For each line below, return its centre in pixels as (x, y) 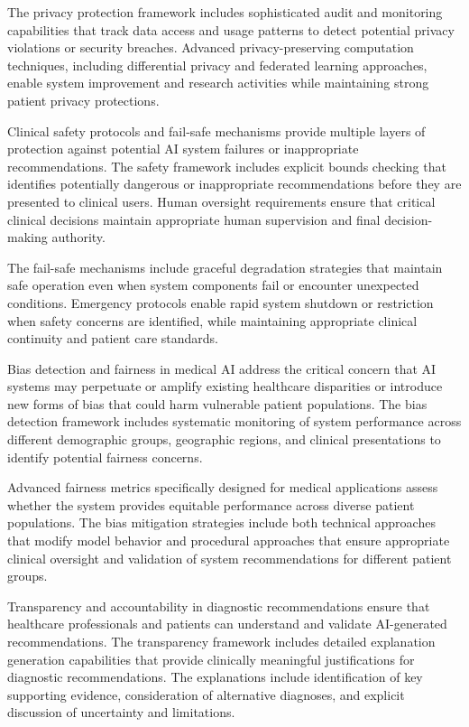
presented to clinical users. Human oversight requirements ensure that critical (221, 201)
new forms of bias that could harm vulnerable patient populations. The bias (217, 403)
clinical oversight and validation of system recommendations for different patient (230, 558)
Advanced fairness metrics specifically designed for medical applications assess (223, 487)
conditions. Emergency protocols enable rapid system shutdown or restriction (221, 302)
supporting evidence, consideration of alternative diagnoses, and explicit (206, 694)
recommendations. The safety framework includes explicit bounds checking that (227, 166)
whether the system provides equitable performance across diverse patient (211, 504)
